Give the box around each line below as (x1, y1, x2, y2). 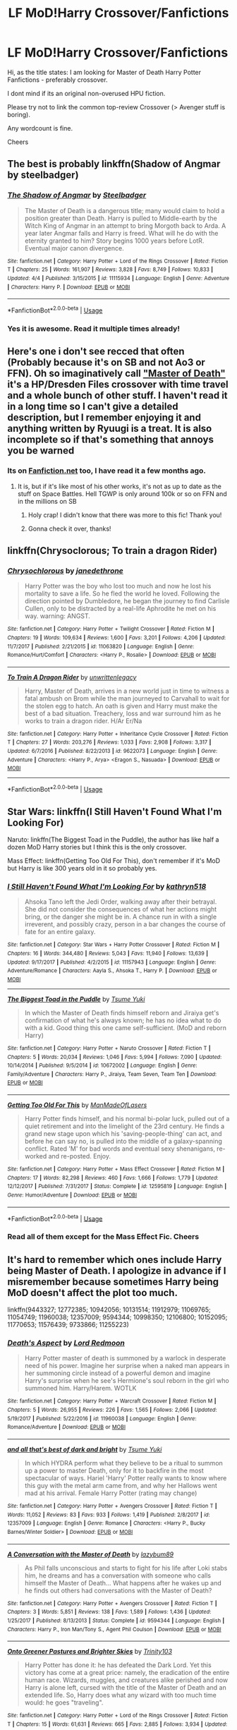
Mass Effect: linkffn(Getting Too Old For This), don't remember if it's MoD (7, 856, 221, 865)
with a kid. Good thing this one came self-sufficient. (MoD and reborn (24, 1023, 227, 1032)
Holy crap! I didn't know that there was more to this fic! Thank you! (28, 510, 222, 519)
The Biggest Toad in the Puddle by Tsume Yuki (7, 995, 145, 1003)
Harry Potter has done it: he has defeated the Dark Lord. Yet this (24, 1661, 212, 1669)
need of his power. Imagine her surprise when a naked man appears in (24, 1362, 230, 1370)
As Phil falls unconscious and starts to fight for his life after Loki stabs (24, 1563, 228, 1572)
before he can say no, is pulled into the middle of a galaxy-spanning (24, 1137, 222, 1146)
